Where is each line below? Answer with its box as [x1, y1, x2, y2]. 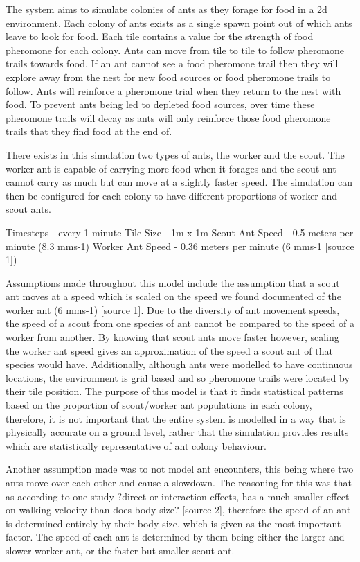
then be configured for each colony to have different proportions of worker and [6, 188, 338, 202]
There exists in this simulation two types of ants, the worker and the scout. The [6, 147, 345, 161]
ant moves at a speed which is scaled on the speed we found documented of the [6, 289, 341, 304]
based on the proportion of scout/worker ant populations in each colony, [6, 398, 312, 412]
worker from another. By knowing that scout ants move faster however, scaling [6, 330, 339, 344]
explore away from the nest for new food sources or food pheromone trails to [6, 69, 331, 84]
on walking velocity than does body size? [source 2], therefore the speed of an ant [6, 502, 351, 517]
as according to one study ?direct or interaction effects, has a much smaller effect [6, 489, 350, 503]
